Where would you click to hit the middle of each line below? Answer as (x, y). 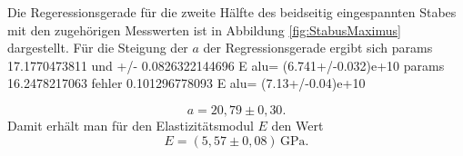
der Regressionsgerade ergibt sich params (318, 48)
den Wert (297, 125)
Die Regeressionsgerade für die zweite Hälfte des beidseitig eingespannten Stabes (232, 12)
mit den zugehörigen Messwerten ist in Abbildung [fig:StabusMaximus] (204, 29)
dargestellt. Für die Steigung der (98, 48)
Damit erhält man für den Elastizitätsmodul (131, 125)
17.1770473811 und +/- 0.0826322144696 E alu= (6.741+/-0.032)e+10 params (226, 65)
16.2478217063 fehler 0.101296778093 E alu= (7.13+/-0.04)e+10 (186, 83)
